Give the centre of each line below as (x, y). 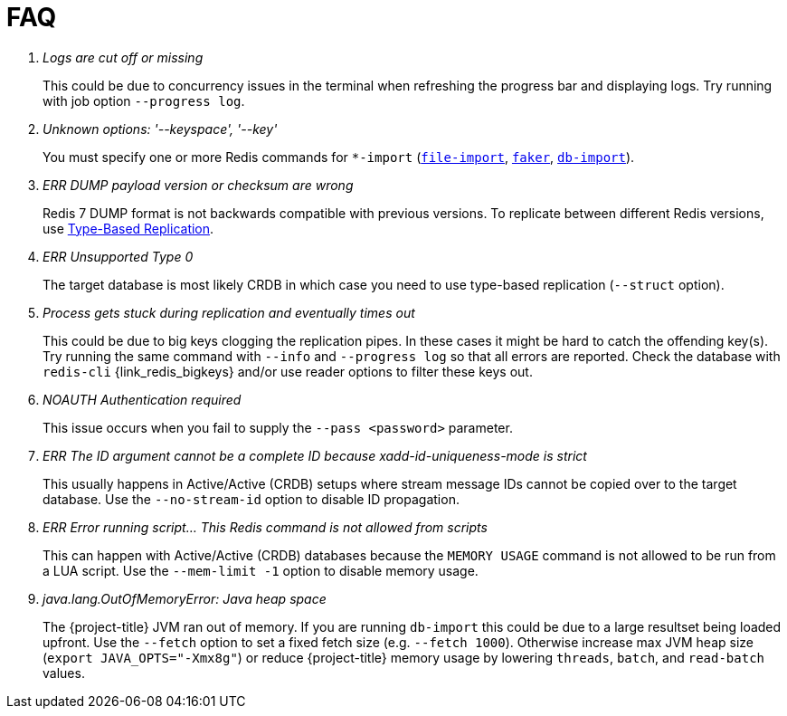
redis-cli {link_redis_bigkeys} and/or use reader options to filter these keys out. (288, 371)
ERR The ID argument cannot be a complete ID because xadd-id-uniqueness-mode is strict (315, 455)
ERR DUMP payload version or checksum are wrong (198, 185)
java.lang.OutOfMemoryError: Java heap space (185, 598)
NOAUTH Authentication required (142, 399)
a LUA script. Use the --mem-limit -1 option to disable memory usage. (261, 570)
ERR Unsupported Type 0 (118, 256)
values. (64, 673)
